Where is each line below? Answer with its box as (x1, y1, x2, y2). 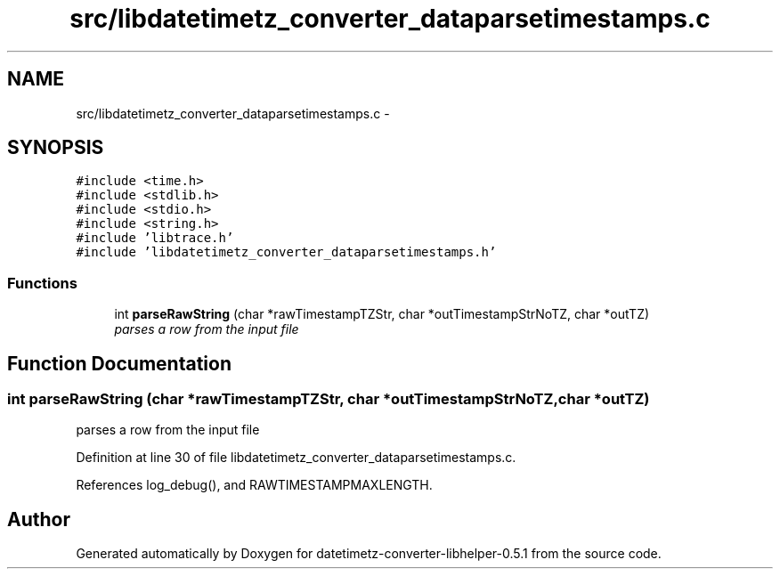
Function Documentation (7, 352, 232, 375)
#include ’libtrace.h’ (76, 231, 234, 246)
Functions (7, 273, 77, 292)
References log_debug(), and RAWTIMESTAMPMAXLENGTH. (76, 477, 433, 493)
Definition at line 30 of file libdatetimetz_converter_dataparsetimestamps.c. (76, 450, 516, 466)
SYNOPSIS (7, 136, 104, 159)
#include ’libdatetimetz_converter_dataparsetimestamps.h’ (76, 245, 497, 260)
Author (7, 507, 70, 531)
